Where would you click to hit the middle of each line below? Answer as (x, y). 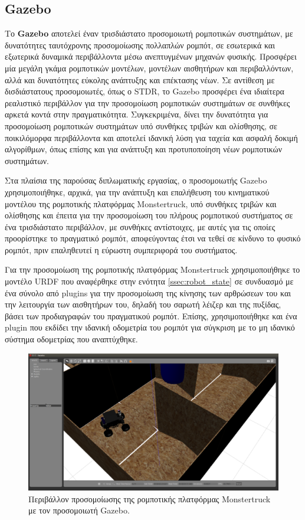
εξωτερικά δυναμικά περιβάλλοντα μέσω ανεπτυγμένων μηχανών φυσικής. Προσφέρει (151, 56)
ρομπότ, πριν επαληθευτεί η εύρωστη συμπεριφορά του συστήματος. (121, 249)
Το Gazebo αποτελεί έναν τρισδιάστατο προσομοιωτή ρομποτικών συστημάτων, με (149, 33)
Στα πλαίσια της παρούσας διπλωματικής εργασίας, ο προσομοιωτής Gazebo (136, 180)
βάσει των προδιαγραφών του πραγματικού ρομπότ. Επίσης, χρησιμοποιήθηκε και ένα (151, 315)
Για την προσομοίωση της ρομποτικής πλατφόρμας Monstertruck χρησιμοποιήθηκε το (152, 269)
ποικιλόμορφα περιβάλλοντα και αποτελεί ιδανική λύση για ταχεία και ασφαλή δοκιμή (151, 137)
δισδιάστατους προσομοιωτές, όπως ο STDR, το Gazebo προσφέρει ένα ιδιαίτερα (145, 91)
